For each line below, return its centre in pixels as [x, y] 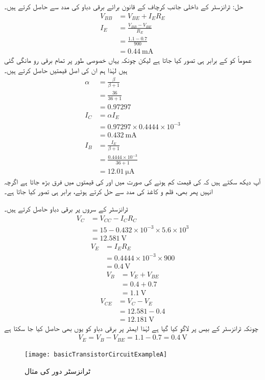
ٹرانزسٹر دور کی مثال [58, 371]
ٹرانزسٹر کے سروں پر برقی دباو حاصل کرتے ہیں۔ [66, 208]
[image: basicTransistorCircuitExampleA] [96, 354]
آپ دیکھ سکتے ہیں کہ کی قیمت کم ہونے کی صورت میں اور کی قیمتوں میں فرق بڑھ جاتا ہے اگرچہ [132, 181]
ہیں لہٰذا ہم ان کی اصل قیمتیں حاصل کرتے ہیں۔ [66, 70]
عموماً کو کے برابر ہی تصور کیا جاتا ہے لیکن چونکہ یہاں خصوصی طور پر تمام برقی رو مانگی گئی [128, 60]
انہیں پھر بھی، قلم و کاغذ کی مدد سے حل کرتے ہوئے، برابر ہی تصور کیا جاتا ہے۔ [109, 191]
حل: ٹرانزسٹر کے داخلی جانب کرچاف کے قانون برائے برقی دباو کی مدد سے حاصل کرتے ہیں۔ [124, 6]
